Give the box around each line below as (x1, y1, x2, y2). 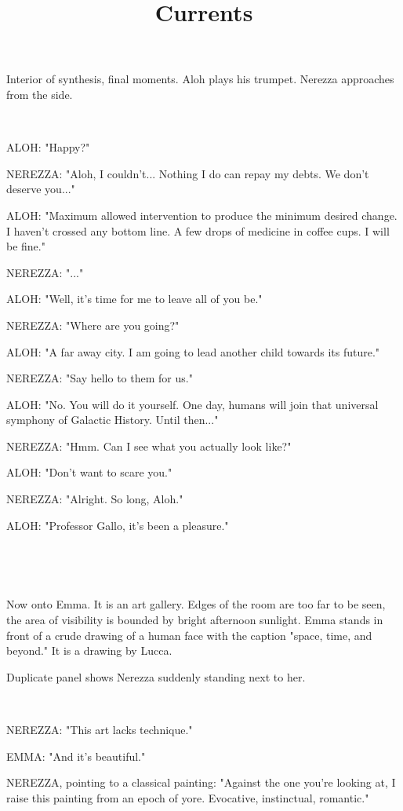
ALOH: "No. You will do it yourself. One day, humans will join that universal (6, 396, 379, 412)
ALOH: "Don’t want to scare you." (6, 464, 172, 480)
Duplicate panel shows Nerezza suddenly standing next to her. (6, 668, 306, 685)
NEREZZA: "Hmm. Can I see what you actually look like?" (6, 437, 292, 454)
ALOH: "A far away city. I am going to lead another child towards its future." (6, 343, 380, 360)
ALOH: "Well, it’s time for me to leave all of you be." (6, 290, 263, 307)
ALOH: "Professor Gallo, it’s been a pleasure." (6, 517, 229, 533)
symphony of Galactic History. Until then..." (6, 411, 219, 428)
